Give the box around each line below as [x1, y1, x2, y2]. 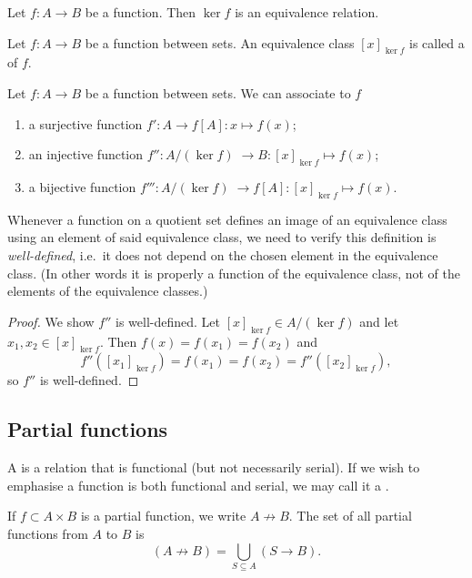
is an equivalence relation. [235, 3, 379, 21]
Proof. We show [7, 311, 95, 330]
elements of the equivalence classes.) [7, 281, 208, 300]
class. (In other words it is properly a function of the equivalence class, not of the [7, 263, 460, 282]
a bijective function [28, 177, 136, 196]
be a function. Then [85, 3, 196, 21]
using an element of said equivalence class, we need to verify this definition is [7, 228, 437, 247]
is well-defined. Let [115, 311, 221, 330]
